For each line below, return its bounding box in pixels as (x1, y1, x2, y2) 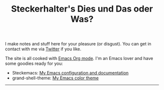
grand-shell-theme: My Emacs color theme (12, 75, 99, 81)
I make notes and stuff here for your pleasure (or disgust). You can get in (5, 41, 151, 47)
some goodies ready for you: (5, 60, 63, 66)
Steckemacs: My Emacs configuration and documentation (12, 70, 129, 76)
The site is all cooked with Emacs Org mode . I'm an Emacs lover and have (5, 56, 153, 61)
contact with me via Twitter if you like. (5, 46, 82, 52)
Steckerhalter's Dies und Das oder (11, 3, 153, 15)
